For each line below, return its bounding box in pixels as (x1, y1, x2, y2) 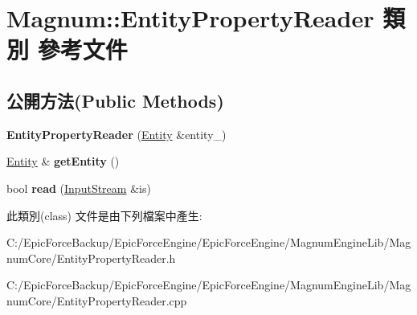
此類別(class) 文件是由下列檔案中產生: (6, 207, 202, 223)
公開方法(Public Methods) (6, 88, 224, 112)
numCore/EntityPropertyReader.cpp (6, 292, 187, 309)
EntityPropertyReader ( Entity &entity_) (6, 125, 227, 142)
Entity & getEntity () (6, 153, 120, 170)
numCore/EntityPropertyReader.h (6, 249, 176, 266)
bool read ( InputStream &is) (6, 179, 151, 196)
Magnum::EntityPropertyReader (6, 2, 374, 35)
